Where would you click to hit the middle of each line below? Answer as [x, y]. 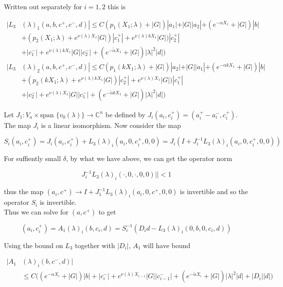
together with [95, 245]
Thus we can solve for [36, 211]
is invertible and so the [214, 191]
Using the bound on [34, 245]
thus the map [24, 191]
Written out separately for [43, 6]
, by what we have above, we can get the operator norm [149, 158]
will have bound [167, 245]
